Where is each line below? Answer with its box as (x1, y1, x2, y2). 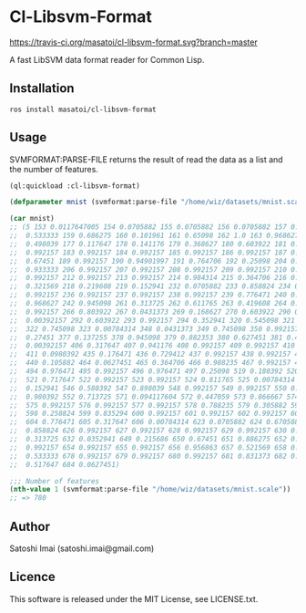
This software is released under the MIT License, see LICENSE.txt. (9, 593, 259, 604)
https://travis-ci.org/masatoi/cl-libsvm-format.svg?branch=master (9, 36, 258, 47)
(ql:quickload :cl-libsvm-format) (9, 181, 141, 191)
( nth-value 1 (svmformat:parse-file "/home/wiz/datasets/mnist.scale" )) (9, 485, 291, 494)
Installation (9, 80, 75, 97)
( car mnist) (9, 214, 55, 223)
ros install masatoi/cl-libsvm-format (9, 105, 157, 114)
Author (9, 518, 50, 535)
